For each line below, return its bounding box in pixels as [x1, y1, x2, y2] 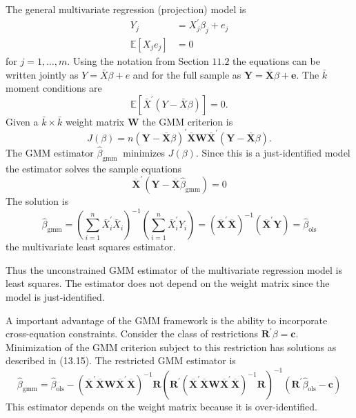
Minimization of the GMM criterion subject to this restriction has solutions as [6, 339, 337, 354]
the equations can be [233, 53, 320, 68]
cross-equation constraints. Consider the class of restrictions [6, 326, 259, 341]
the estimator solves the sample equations [6, 161, 182, 175]
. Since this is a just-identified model [195, 146, 350, 160]
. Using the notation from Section [67, 53, 209, 68]
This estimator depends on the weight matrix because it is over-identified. [6, 399, 317, 413]
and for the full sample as [132, 67, 241, 81]
